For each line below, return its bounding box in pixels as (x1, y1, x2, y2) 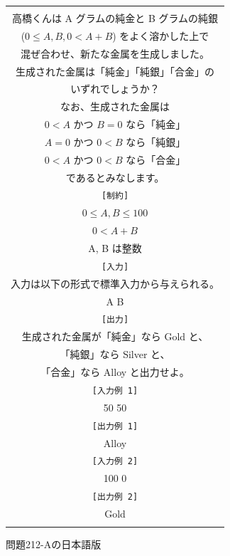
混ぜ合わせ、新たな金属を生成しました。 (21, 46, 209, 61)
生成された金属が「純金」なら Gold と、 (21, 329, 209, 344)
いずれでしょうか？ (70, 81, 160, 96)
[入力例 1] (92, 385, 138, 396)
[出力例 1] (92, 421, 138, 431)
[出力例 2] (92, 492, 138, 503)
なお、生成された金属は (60, 99, 170, 114)
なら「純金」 (126, 117, 186, 132)
